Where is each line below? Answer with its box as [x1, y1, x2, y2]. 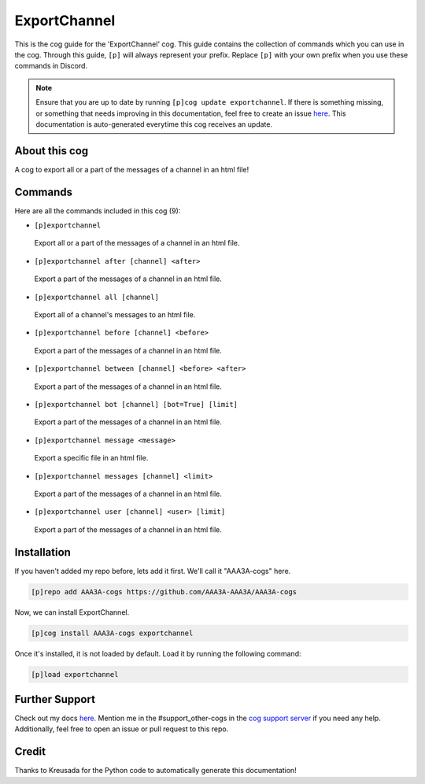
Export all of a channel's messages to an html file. [34, 310, 196, 320]
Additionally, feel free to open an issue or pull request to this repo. [14, 724, 229, 734]
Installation [14, 545, 71, 559]
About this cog [14, 144, 89, 157]
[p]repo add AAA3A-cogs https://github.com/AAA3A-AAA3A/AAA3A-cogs [31, 587, 297, 596]
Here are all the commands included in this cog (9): [14, 205, 181, 216]
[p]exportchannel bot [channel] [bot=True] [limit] [34, 400, 238, 409]
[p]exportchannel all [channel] [34, 292, 159, 301]
